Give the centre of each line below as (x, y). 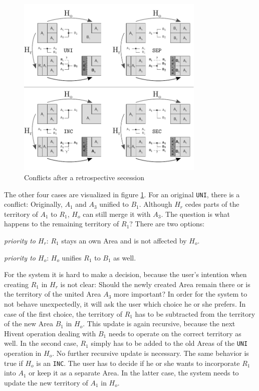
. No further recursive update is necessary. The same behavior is (151, 353)
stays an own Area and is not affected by (124, 240)
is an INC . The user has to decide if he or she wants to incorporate (138, 363)
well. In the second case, (41, 343)
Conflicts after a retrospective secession (84, 177)
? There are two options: (167, 224)
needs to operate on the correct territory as (175, 333)
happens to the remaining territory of (62, 224)
